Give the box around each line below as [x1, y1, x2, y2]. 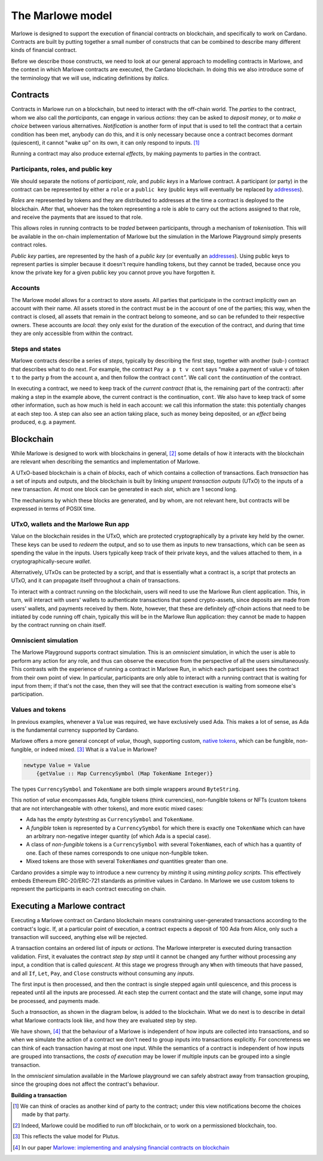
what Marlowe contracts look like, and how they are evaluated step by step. [11, 1017, 197, 1024]
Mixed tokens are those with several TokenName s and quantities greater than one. [26, 858, 228, 865]
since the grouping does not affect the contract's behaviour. [11, 1080, 160, 1088]
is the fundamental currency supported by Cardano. [11, 726, 139, 733]
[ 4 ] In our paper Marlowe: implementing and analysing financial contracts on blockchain [13, 1144, 230, 1151]
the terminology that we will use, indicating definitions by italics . [11, 74, 169, 81]
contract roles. [11, 241, 47, 248]
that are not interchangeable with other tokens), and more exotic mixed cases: [11, 805, 203, 812]
